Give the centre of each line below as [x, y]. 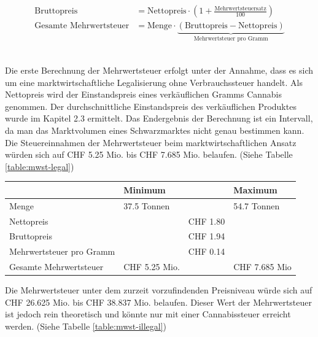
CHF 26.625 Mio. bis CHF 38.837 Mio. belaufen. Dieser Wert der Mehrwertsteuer [158, 302]
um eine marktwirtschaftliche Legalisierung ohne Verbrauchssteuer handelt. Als [154, 82]
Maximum [255, 189]
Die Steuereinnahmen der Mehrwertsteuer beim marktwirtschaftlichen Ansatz [151, 142]
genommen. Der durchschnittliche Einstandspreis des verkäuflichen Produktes [151, 106]
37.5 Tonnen [147, 205]
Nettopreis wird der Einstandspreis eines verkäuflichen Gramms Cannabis [144, 94]
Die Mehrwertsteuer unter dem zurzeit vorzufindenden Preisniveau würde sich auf [159, 290]
